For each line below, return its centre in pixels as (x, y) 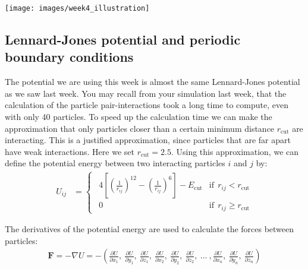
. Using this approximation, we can (235, 151)
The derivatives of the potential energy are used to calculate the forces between (150, 229)
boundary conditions (69, 57)
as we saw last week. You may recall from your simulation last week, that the (146, 93)
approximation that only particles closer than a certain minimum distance (140, 128)
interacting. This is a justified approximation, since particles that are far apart (148, 140)
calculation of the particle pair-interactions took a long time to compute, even (147, 105)
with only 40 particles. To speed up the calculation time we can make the (139, 117)
